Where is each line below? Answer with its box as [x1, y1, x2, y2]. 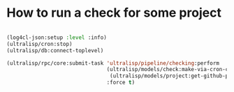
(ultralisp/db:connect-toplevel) [6, 47, 104, 54]
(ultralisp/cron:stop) [6, 40, 73, 47]
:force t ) [106, 79, 136, 86]
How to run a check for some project [6, 5, 221, 21]
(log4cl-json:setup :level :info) [6, 33, 108, 41]
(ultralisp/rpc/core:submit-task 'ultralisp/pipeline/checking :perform [6, 59, 219, 67]
